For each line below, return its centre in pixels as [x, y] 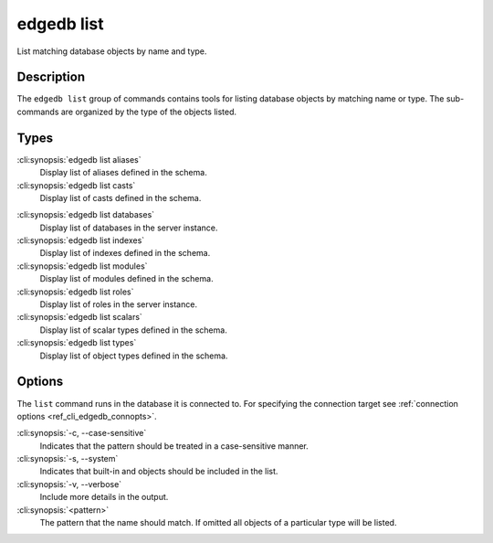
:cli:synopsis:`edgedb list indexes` [81, 240]
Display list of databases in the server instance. [129, 228]
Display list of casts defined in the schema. [121, 197]
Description [51, 77]
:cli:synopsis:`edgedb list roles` [75, 292]
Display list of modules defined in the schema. [126, 279]
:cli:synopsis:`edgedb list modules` [82, 266]
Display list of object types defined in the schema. [134, 356]
